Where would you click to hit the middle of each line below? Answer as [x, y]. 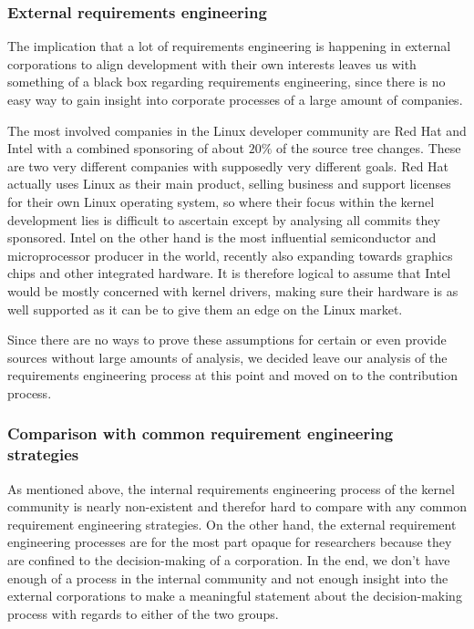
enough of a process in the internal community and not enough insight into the [228, 577]
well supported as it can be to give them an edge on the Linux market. [205, 309]
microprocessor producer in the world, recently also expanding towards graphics [230, 255]
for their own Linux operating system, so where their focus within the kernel [221, 201]
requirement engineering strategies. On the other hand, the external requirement [232, 524]
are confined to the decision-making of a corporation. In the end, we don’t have [229, 560]
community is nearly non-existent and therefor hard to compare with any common [237, 506]
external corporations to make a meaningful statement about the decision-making [235, 596]
